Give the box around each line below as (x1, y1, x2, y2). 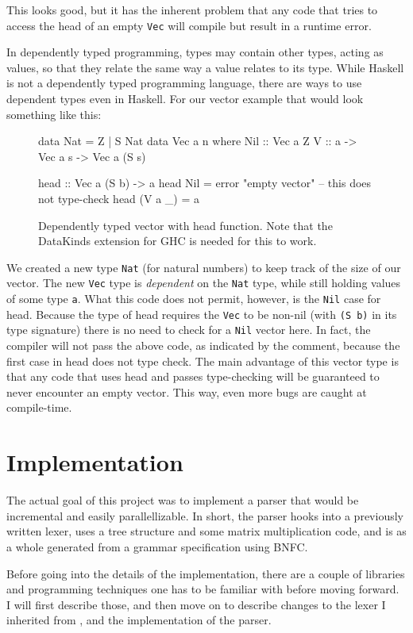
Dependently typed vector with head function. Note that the (38, 217, 333, 233)
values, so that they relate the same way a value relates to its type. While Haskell (6, 59, 404, 75)
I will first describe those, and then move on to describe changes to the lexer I (6, 596, 386, 612)
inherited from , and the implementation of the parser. (6, 612, 272, 628)
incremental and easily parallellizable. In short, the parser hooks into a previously (6, 507, 403, 524)
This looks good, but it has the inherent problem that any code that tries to (6, 2, 378, 17)
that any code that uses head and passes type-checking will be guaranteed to (6, 368, 380, 385)
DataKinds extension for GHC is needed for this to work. (38, 232, 317, 249)
